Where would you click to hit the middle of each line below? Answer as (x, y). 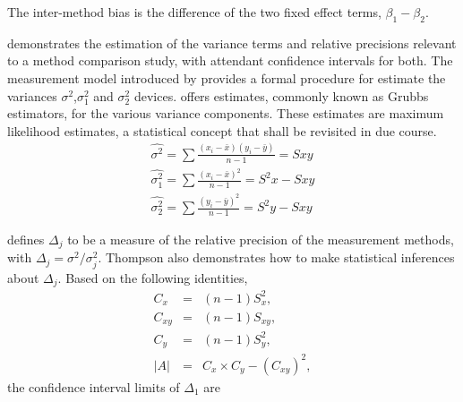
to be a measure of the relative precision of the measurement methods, (261, 239)
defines (26, 239)
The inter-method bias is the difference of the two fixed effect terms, (194, 12)
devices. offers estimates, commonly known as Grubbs (281, 95)
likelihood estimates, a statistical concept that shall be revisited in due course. (222, 130)
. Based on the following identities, (153, 277)
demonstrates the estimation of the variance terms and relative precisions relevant (232, 43)
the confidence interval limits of (94, 386)
